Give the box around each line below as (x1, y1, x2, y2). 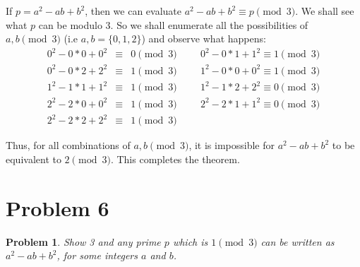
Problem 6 (6, 193, 109, 222)
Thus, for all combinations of (6, 138, 131, 153)
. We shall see (295, 4, 354, 18)
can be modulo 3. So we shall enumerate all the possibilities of (38, 17, 308, 32)
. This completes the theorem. (110, 152, 240, 167)
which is (172, 234, 208, 249)
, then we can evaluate (85, 4, 182, 18)
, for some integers (56, 248, 138, 263)
